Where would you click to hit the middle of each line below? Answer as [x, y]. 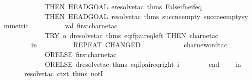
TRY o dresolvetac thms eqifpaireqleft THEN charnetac [131, 35]
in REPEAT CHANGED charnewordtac [129, 45]
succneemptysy [226, 16]
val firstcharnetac [91, 26]
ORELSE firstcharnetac [80, 54]
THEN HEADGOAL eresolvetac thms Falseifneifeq [123, 6]
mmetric [16, 26]
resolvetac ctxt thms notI [64, 73]
